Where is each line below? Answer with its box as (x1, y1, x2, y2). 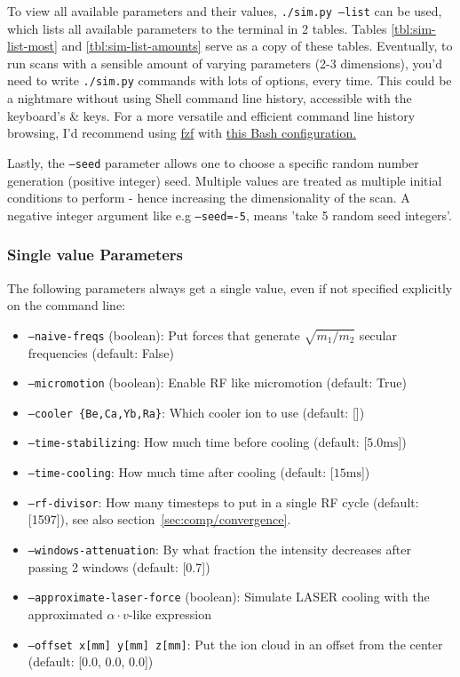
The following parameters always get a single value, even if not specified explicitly (7, 278, 453, 297)
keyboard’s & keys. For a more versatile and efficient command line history (7, 106, 416, 124)
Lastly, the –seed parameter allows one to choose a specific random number (7, 153, 419, 171)
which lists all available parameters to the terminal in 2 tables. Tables (7, 19, 387, 37)
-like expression (128, 604, 211, 623)
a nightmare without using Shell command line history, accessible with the (7, 89, 412, 108)
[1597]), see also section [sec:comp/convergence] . (28, 510, 291, 529)
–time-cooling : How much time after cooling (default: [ (28, 463, 334, 482)
